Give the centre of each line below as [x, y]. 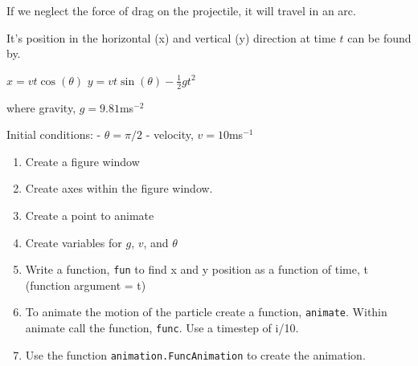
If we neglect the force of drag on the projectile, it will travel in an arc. [181, 10]
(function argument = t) [86, 285]
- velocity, [170, 134]
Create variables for [74, 242]
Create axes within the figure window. [119, 188]
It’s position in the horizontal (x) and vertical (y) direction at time [171, 37]
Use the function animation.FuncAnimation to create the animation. [195, 354]
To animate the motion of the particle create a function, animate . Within [206, 312]
